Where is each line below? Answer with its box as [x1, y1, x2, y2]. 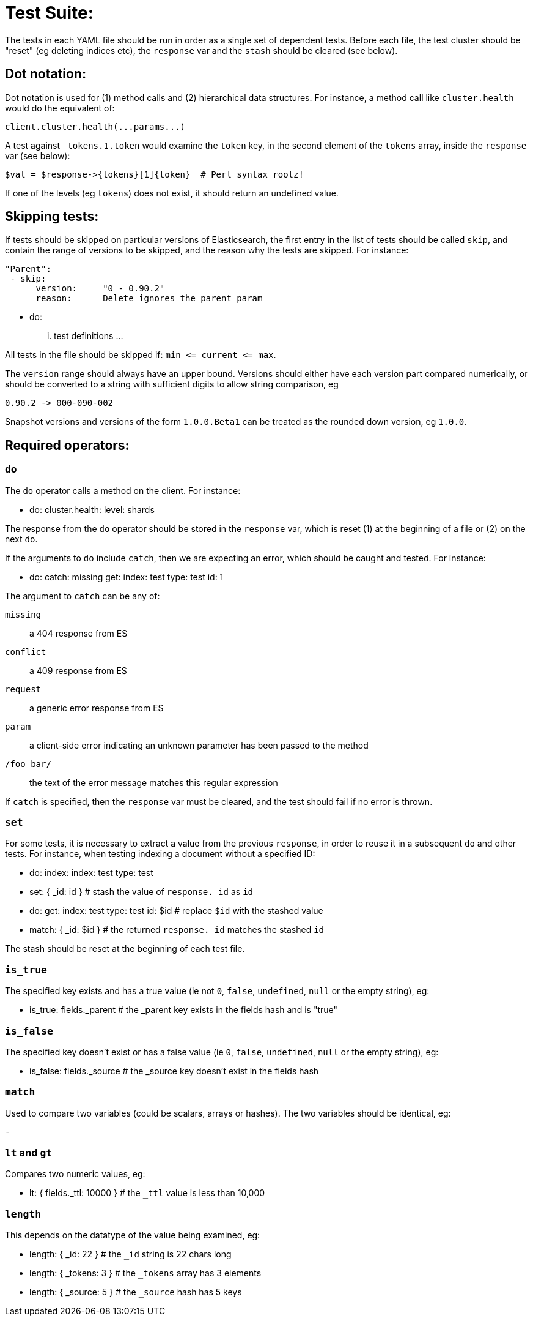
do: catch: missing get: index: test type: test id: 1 [29, 571, 224, 582]
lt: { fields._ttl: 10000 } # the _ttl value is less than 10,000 [29, 1188, 265, 1199]
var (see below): [5, 150, 70, 161]
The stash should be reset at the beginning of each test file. [5, 943, 245, 954]
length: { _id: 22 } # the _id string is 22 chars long [29, 1249, 232, 1260]
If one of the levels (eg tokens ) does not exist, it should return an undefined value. [5, 187, 339, 198]
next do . [5, 533, 38, 544]
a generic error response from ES [29, 702, 164, 713]
